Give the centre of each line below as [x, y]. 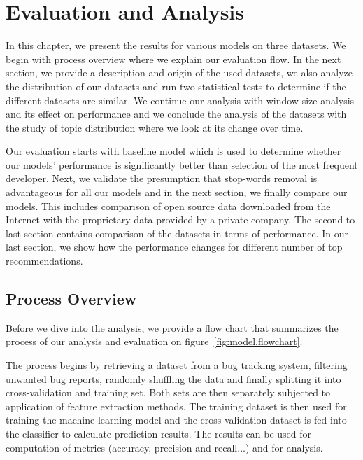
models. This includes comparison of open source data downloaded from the [168, 205]
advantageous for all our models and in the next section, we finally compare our [177, 192]
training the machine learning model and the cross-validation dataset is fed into [176, 420]
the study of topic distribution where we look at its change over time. [155, 127]
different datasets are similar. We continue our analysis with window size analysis [180, 100]
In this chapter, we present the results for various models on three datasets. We [176, 45]
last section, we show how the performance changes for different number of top [174, 247]
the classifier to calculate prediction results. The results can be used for [159, 433]
